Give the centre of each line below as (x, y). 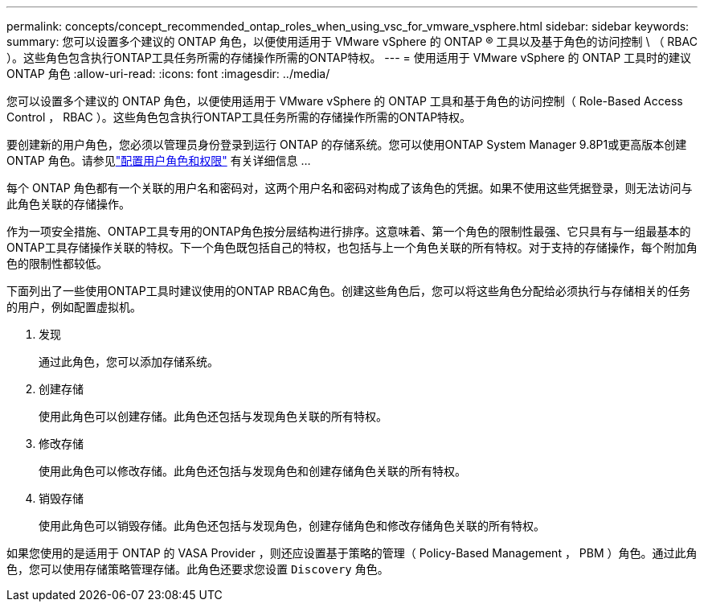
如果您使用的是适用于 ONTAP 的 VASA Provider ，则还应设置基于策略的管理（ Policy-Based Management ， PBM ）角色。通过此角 (352, 553)
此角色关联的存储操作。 (68, 204)
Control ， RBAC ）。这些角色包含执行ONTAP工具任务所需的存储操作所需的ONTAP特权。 (239, 117)
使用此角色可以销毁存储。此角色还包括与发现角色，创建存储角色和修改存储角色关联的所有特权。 (292, 526)
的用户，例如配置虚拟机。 (74, 307)
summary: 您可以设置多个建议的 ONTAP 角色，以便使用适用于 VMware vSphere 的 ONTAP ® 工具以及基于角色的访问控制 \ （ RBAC (352, 41)
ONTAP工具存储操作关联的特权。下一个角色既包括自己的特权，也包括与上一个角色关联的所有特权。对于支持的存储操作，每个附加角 (352, 247)
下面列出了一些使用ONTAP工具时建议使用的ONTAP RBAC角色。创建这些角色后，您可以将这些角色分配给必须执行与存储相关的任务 (348, 291)
